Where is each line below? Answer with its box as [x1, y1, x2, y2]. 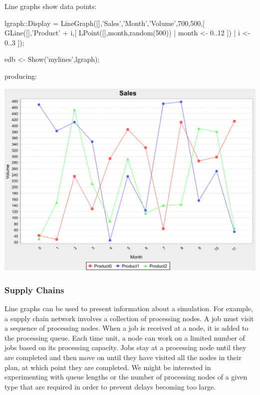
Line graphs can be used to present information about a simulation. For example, [4, 303, 253, 314]
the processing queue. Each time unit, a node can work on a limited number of [4, 332, 245, 343]
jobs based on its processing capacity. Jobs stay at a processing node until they [4, 342, 247, 353]
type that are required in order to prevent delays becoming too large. [4, 381, 216, 392]
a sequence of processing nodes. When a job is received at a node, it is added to [4, 323, 249, 333]
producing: [4, 70, 37, 81]
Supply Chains [4, 283, 64, 296]
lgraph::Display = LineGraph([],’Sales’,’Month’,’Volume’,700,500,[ [4, 17, 205, 28]
